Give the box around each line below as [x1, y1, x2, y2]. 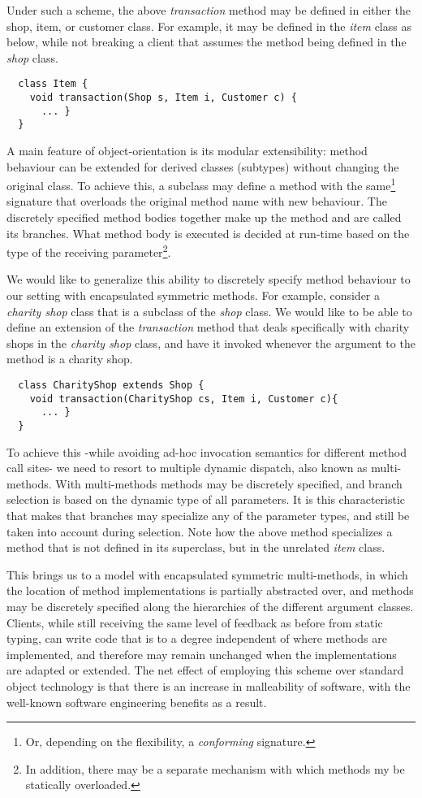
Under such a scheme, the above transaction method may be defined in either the [6, 2, 411, 18]
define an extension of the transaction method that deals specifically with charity [6, 319, 410, 336]
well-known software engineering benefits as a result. [6, 693, 267, 710]
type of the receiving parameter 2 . [6, 241, 171, 260]
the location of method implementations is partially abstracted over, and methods [6, 582, 414, 599]
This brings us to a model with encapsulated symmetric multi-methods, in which [6, 566, 408, 583]
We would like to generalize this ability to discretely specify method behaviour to [6, 271, 411, 288]
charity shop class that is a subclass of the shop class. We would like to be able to [6, 302, 412, 319]
